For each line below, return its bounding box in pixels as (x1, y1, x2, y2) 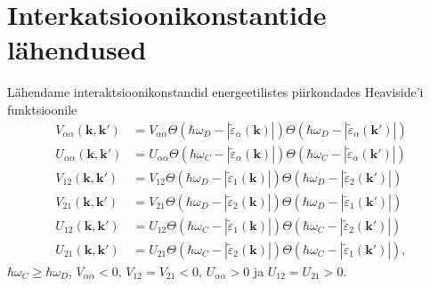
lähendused (7, 31, 147, 68)
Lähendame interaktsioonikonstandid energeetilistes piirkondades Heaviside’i (7, 83, 424, 101)
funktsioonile (7, 99, 77, 118)
